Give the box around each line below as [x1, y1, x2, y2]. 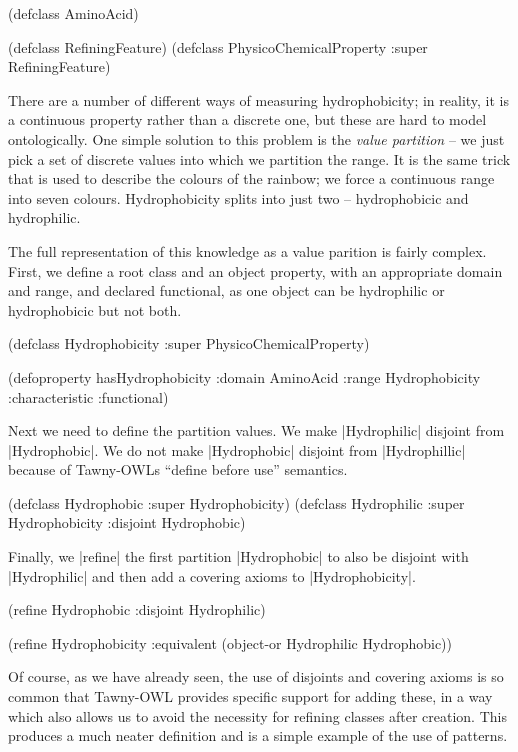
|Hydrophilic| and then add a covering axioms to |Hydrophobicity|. [8, 565, 416, 586]
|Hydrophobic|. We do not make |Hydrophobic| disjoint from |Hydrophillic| [8, 439, 466, 460]
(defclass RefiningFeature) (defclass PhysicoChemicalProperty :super [8, 36, 428, 57]
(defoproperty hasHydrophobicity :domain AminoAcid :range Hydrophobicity [8, 366, 481, 387]
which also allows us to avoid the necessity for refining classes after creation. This [8, 705, 507, 726]
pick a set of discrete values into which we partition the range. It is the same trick [8, 148, 511, 169]
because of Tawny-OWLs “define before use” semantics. [8, 459, 348, 480]
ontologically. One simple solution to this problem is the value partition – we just [8, 128, 505, 149]
